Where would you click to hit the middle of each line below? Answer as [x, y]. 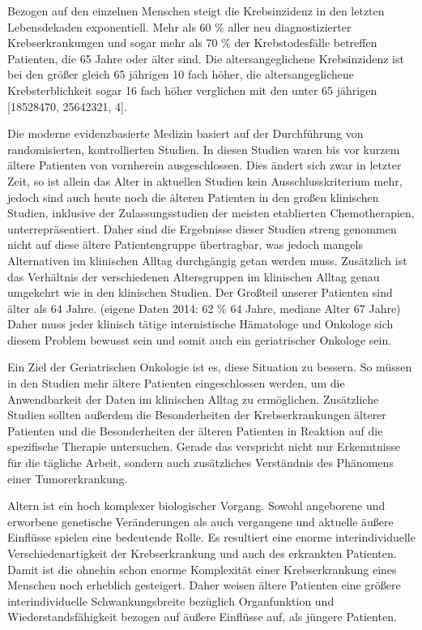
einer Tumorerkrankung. [68, 478]
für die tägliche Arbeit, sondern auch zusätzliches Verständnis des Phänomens [200, 463]
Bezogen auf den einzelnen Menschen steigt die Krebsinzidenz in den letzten [196, 11]
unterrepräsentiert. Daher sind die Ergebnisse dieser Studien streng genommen [202, 228]
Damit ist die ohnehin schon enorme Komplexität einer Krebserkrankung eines [202, 569]
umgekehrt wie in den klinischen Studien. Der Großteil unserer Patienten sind [200, 292]
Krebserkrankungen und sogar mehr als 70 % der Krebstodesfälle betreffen [192, 43]
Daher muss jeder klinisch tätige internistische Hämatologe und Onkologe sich [200, 324]
